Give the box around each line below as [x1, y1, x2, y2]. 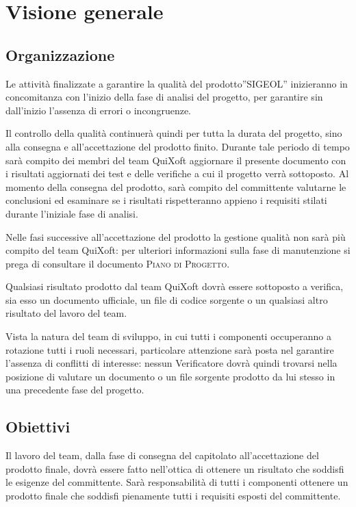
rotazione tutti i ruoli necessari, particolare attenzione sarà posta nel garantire [5, 342, 334, 356]
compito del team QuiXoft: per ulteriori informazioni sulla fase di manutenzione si [5, 243, 351, 257]
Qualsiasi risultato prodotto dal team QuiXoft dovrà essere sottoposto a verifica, [5, 279, 344, 294]
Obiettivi [5, 416, 71, 437]
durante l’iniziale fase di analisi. [5, 206, 138, 220]
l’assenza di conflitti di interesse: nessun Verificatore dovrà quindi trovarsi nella [5, 356, 338, 370]
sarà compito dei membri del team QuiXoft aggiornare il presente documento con [5, 153, 346, 167]
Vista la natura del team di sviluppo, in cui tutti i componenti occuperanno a [5, 329, 331, 343]
